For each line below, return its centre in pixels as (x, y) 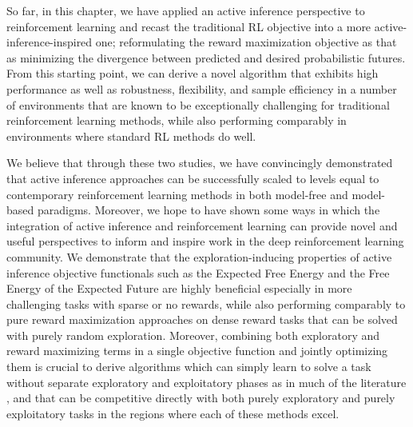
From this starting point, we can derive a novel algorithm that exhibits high (193, 73)
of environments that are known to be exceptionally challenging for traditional (198, 104)
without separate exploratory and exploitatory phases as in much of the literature (206, 382)
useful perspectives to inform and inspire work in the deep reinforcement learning (205, 241)
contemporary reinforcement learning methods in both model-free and (177, 194)
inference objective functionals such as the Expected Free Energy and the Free (198, 272)
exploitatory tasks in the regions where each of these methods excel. (173, 413)
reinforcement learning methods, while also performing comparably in (177, 120)
